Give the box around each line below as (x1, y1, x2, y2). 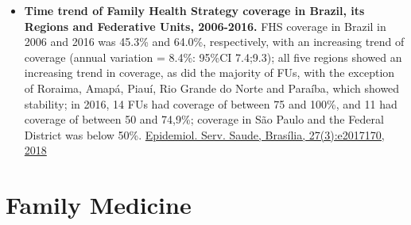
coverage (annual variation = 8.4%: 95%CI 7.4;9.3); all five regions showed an (24, 48, 402, 65)
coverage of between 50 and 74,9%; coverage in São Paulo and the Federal (24, 111, 384, 128)
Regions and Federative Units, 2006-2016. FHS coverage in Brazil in (24, 17, 386, 34)
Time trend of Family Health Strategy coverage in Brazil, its (24, 2, 365, 18)
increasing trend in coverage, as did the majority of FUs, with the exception (24, 64, 395, 81)
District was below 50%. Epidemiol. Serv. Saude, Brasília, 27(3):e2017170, (24, 126, 385, 143)
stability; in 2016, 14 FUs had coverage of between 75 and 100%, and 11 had (24, 95, 397, 112)
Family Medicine (6, 189, 192, 221)
